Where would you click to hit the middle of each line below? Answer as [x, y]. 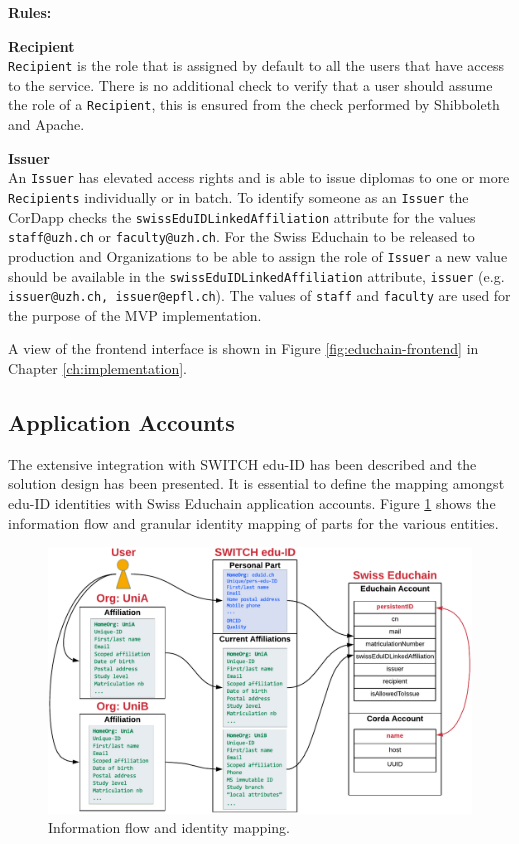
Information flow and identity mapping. [169, 827]
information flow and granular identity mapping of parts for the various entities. [253, 522]
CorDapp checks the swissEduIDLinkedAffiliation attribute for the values [242, 216]
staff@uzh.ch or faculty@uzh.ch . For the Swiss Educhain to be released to [241, 236]
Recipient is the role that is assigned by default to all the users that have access [256, 65]
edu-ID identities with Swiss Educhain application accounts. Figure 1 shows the [252, 503]
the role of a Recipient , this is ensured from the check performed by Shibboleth [254, 104]
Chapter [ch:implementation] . [97, 368]
